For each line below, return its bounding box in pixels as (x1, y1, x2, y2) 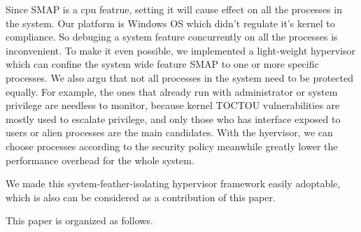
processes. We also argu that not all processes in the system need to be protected (6, 70, 353, 85)
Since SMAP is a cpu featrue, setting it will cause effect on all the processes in (6, 2, 342, 16)
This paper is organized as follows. (6, 213, 153, 228)
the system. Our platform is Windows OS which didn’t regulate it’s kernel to (6, 15, 335, 30)
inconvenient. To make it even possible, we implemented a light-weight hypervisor (6, 43, 355, 57)
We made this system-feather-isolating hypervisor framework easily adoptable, (6, 176, 341, 191)
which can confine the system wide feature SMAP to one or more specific (6, 57, 319, 71)
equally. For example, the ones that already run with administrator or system (6, 84, 338, 99)
